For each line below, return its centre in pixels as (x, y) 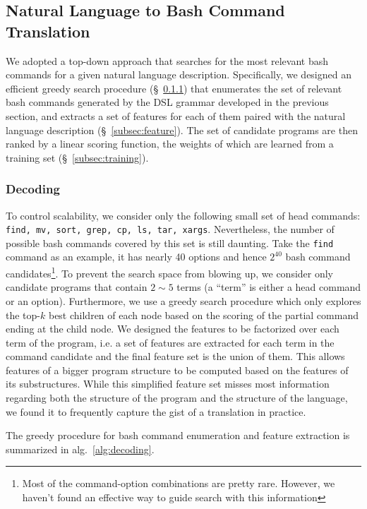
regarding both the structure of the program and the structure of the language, (177, 398)
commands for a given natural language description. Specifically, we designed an (179, 74)
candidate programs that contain (77, 287)
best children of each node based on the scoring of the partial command (203, 315)
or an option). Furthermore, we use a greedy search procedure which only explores (183, 300)
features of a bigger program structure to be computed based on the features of (177, 370)
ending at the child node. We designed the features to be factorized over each (173, 329)
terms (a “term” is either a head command (269, 287)
